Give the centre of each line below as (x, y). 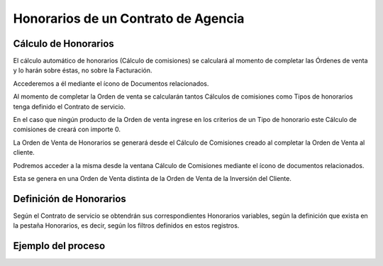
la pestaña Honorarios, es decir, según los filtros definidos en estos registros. (126, 226)
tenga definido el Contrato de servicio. (69, 106)
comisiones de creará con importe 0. (67, 129)
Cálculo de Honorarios (64, 44)
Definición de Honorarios (70, 199)
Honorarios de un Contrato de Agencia (129, 18)
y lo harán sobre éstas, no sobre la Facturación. (83, 70)
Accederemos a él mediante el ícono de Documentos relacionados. (111, 83)
